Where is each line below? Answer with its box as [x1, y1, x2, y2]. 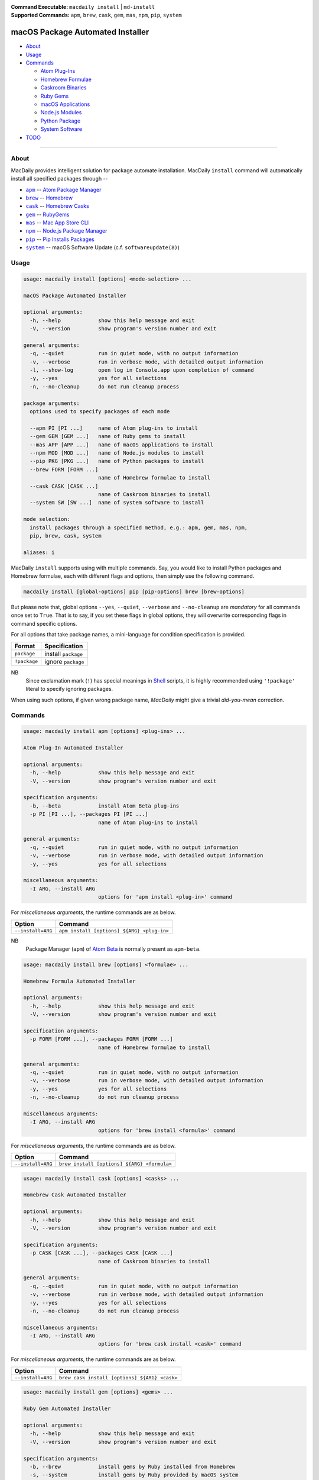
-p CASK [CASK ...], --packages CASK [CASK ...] [30, 1250, 174, 1256]
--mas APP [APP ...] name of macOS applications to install [30, 441, 214, 448]
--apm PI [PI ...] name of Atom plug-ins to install [30, 424, 198, 432]
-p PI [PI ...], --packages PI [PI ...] [30, 811, 148, 818]
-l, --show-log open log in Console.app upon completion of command [30, 367, 254, 374]
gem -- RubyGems [25, 211, 70, 218]
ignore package [44, 657, 84, 665]
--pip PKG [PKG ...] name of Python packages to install [30, 458, 204, 465]
